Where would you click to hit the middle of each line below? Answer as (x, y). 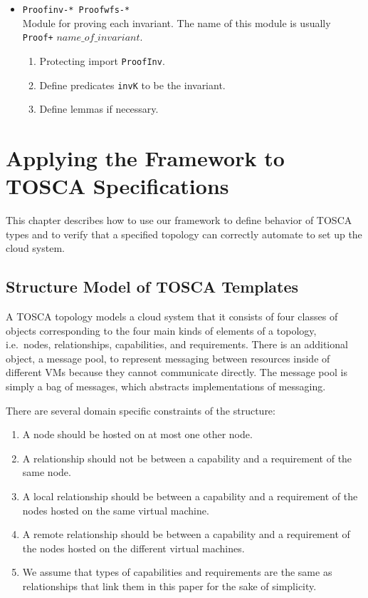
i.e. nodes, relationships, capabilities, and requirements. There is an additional (177, 344)
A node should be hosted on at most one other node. (137, 434)
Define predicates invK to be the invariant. (132, 85)
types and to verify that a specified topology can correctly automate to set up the (184, 234)
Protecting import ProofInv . (102, 60)
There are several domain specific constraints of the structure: (141, 410)
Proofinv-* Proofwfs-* (76, 10)
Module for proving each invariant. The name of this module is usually (177, 22)
